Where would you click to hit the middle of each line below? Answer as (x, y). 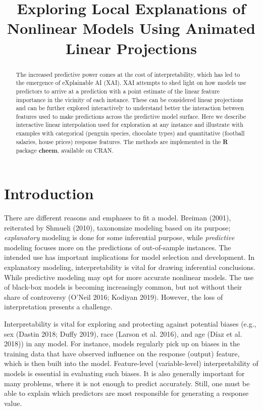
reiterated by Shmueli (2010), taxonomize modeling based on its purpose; (117, 227)
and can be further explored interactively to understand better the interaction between (130, 108)
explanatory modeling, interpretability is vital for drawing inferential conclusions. (130, 267)
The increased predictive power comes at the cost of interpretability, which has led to (128, 74)
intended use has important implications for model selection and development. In (129, 257)
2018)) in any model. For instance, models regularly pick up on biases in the (122, 344)
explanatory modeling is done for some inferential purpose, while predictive (119, 237)
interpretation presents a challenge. (58, 307)
